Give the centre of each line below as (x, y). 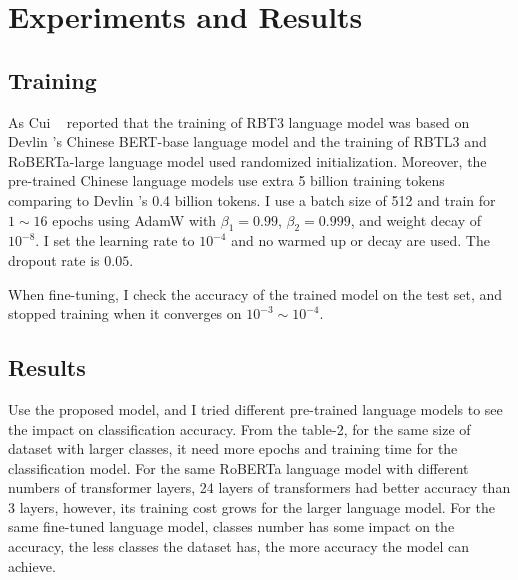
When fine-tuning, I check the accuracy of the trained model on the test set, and (255, 293)
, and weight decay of (416, 219)
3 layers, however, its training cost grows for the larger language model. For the (251, 506)
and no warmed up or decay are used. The (360, 240)
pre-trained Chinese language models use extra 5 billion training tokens (226, 180)
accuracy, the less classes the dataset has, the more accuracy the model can (239, 546)
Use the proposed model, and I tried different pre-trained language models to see (255, 408)
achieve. (32, 565)
